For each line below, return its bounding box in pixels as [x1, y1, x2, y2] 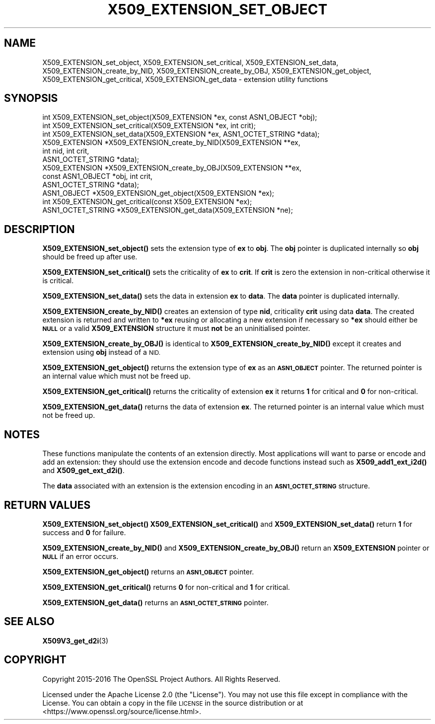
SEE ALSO [4, 615, 55, 628]
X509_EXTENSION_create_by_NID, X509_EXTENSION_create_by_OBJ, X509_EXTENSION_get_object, [42, 66, 371, 75]
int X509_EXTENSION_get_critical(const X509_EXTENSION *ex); [42, 197, 252, 206]
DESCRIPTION [4, 223, 75, 236]
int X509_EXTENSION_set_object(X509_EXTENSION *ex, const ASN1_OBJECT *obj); [42, 113, 317, 122]
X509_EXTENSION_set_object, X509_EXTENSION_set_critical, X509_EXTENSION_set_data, [42, 58, 339, 67]
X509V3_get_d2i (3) [42, 636, 109, 645]
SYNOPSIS [4, 92, 58, 105]
